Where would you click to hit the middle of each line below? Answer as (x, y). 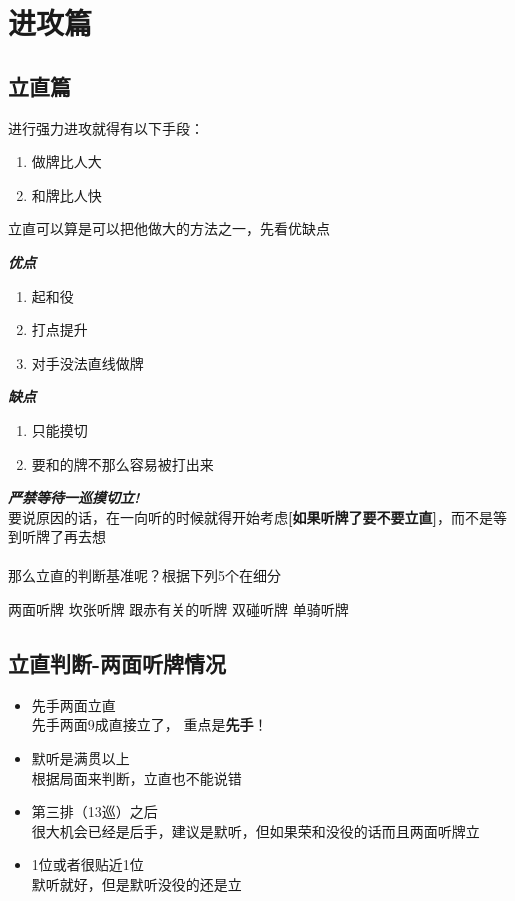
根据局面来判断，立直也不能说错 (136, 777)
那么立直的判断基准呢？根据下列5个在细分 (144, 575)
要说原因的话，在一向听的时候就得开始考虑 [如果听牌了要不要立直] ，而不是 (250, 516)
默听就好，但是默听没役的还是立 (136, 884)
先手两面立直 (73, 704)
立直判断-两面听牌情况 (117, 663)
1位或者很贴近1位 (87, 864)
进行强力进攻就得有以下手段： (106, 127)
